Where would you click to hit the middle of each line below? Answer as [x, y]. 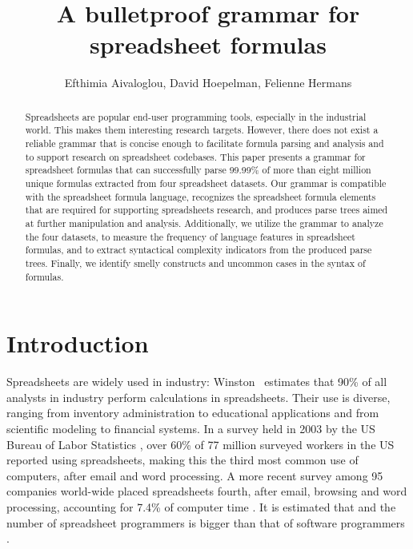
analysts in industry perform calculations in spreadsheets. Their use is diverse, [198, 397]
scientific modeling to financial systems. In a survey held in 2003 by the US [191, 428]
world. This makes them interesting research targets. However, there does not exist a [202, 130]
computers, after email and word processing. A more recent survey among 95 [195, 475]
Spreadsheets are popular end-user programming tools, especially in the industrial [196, 116]
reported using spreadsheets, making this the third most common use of [182, 460]
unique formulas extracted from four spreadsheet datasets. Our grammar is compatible [206, 183]
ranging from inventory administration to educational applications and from [193, 413]
